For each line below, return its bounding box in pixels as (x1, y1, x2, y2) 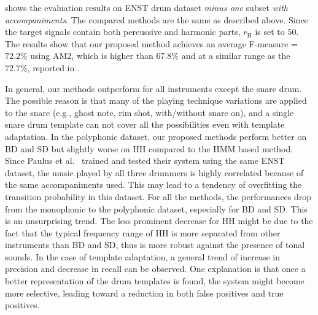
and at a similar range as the (181, 49, 290, 62)
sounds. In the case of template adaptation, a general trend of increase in (5, 250, 281, 263)
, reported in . (27, 61, 80, 74)
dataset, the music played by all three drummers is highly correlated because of (5, 166, 304, 179)
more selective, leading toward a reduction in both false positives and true (5, 286, 284, 299)
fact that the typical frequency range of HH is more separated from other (5, 226, 281, 239)
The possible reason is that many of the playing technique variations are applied (5, 94, 307, 107)
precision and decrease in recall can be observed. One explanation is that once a (5, 262, 306, 275)
